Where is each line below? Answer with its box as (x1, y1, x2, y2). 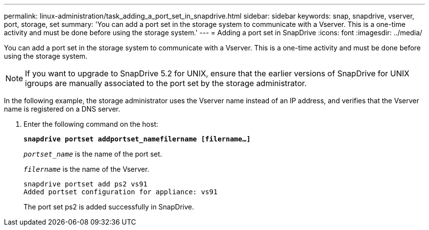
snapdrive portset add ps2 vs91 (24, 180, 147, 188)
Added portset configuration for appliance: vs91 (24, 188, 218, 196)
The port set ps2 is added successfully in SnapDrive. (24, 203, 194, 211)
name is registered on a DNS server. (4, 105, 120, 113)
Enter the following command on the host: (24, 120, 158, 128)
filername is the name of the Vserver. (24, 165, 149, 173)
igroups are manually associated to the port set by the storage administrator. (25, 78, 307, 88)
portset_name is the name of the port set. (24, 150, 162, 158)
